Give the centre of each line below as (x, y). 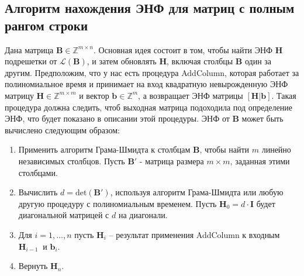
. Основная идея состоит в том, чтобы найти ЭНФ (183, 49)
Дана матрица (29, 49)
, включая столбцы (200, 61)
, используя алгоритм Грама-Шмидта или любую (197, 192)
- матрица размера (172, 161)
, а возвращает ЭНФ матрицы (191, 95)
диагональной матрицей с (64, 215)
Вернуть (33, 266)
